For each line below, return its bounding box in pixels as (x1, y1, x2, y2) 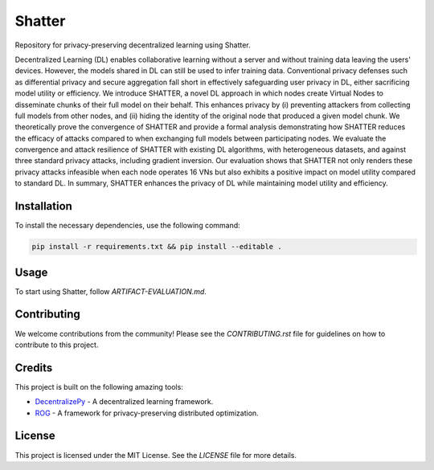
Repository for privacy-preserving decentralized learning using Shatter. (14, 40, 251, 50)
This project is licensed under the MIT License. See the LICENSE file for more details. (14, 450, 297, 460)
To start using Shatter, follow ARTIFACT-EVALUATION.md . (14, 286, 207, 296)
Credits (14, 361, 53, 374)
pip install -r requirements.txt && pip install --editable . (31, 242, 282, 251)
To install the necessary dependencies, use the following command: (14, 221, 240, 231)
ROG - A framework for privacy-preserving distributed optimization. (35, 408, 259, 418)
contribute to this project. (14, 340, 99, 349)
